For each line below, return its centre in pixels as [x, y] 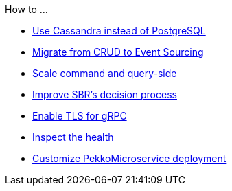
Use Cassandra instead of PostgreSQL [119, 31]
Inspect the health [73, 137]
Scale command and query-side [105, 73]
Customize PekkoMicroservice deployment [129, 158]
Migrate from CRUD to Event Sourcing [118, 52]
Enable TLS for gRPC [80, 116]
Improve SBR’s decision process [105, 94]
